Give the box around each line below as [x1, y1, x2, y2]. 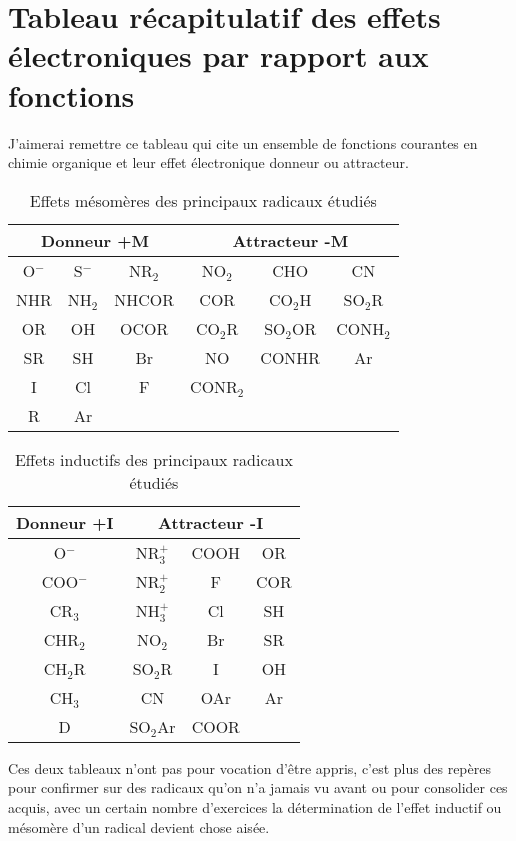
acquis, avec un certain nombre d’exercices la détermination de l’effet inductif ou [8, 797, 502, 818]
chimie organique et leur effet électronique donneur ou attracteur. [8, 152, 409, 173]
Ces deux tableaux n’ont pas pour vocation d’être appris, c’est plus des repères [8, 757, 491, 778]
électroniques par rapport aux [8, 35, 429, 76]
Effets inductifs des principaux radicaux [14, 447, 293, 471]
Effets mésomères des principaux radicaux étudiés [29, 188, 377, 212]
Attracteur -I [158, 510, 264, 534]
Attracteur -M [232, 228, 349, 252]
